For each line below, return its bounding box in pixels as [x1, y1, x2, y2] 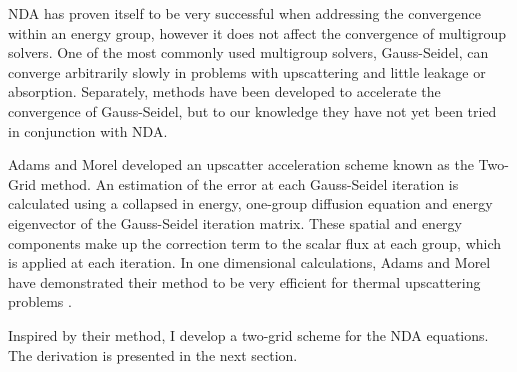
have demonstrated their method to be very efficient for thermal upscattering [8, 271, 481, 292]
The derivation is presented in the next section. [8, 344, 298, 365]
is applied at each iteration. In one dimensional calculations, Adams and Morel [8, 252, 491, 273]
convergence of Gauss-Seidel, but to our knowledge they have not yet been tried [8, 100, 497, 121]
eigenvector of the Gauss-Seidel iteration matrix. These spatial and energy [8, 212, 462, 233]
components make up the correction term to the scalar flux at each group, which [8, 232, 502, 253]
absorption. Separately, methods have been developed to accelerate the [8, 81, 441, 102]
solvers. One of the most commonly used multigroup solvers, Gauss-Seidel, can [8, 42, 489, 63]
